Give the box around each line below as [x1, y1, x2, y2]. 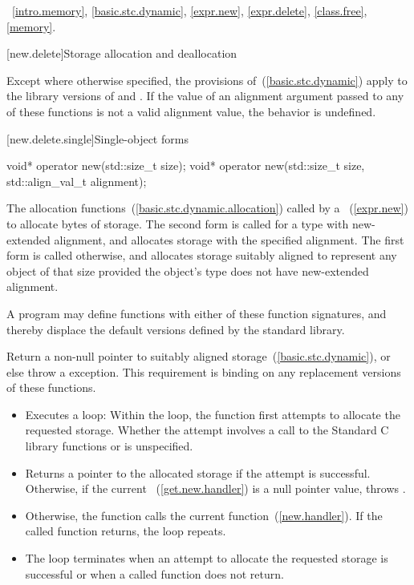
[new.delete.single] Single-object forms [6, 130, 189, 147]
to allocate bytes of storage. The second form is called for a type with [6, 215, 349, 232]
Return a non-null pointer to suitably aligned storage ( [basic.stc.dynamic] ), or [6, 348, 391, 365]
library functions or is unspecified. [25, 438, 193, 454]
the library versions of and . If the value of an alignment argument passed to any [6, 87, 404, 104]
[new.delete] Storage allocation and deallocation [6, 45, 237, 62]
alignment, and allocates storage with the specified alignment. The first [54, 231, 404, 248]
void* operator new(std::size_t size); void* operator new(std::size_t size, [6, 157, 365, 174]
